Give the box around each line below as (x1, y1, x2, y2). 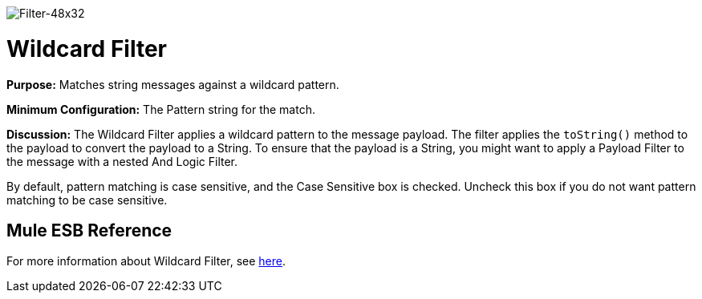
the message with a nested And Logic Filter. (6, 154, 238, 168)
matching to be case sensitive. (6, 192, 168, 207)
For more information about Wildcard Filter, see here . (6, 254, 286, 269)
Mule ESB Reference (6, 220, 172, 240)
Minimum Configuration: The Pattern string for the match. (6, 102, 315, 116)
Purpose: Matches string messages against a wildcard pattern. (6, 77, 339, 91)
